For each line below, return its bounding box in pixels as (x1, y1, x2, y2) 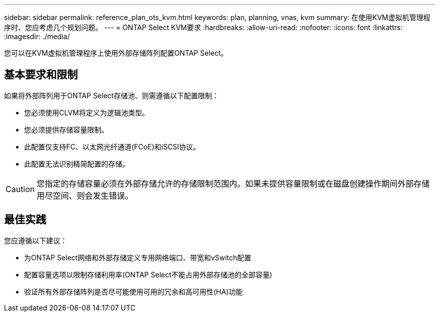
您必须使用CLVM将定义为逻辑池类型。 (24, 108, 149, 117)
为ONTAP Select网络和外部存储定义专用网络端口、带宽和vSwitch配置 (24, 253, 252, 262)
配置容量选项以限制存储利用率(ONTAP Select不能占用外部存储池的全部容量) (24, 270, 273, 279)
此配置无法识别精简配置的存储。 (24, 159, 129, 168)
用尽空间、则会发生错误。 (37, 190, 133, 201)
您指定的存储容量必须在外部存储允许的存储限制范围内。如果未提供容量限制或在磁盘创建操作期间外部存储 (37, 178, 430, 189)
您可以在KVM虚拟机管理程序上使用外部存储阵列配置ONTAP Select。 (4, 49, 228, 57)
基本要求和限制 (4, 68, 78, 81)
